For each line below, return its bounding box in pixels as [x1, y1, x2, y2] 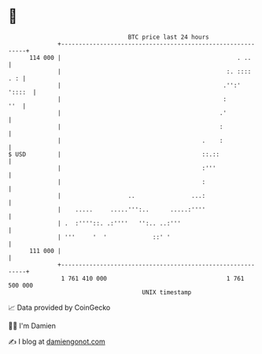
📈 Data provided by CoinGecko [8, 303, 111, 312]
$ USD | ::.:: [8, 150, 220, 158]
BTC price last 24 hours [127, 33, 210, 41]
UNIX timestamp [142, 288, 192, 296]
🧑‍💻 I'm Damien [8, 321, 57, 330]
